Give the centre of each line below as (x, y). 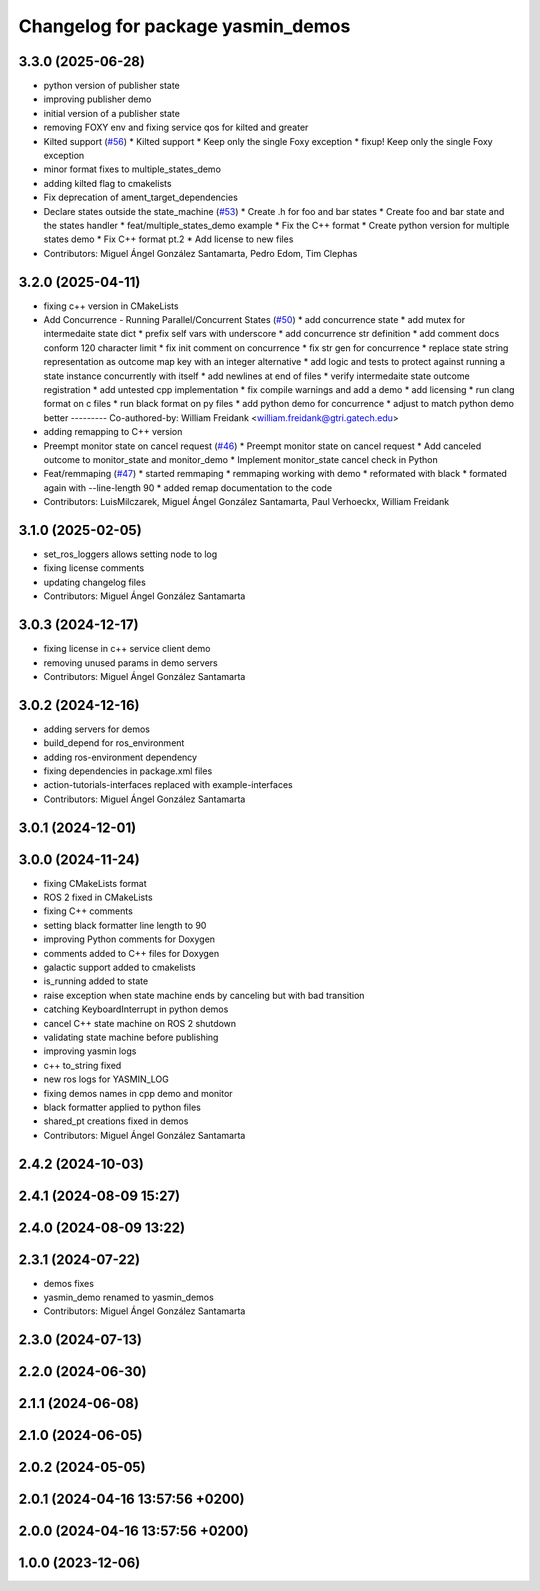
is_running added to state (96, 981)
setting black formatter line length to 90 (125, 925)
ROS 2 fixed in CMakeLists (98, 897)
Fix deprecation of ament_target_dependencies (141, 197)
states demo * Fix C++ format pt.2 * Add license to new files (168, 239)
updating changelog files (95, 582)
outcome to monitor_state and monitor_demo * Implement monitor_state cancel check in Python (241, 459)
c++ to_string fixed (82, 1065)
